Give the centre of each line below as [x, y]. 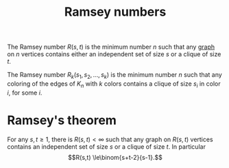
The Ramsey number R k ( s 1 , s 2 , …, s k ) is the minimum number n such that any [115, 75]
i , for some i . [25, 93]
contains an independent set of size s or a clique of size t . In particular [106, 146]
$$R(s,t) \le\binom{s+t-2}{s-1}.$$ [115, 157]
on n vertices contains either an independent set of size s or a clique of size [114, 54]
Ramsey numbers [115, 12]
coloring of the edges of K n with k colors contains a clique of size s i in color [114, 84]
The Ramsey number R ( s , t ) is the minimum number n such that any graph [111, 47]
